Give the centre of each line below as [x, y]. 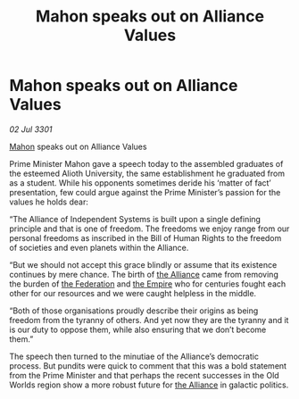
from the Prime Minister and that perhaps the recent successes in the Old [144, 375]
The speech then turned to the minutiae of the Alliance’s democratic [134, 356]
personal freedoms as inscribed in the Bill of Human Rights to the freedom [145, 237]
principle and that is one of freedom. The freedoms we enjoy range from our [149, 229]
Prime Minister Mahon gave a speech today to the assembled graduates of [146, 163]
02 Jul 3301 [31, 129]
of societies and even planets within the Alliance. [99, 247]
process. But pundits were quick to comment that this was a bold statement [148, 366]
